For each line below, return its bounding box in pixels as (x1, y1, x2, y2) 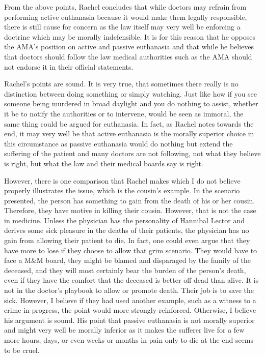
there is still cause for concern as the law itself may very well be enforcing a (4, 21, 241, 32)
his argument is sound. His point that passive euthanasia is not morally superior (4, 314, 255, 325)
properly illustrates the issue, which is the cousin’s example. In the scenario (4, 185, 240, 196)
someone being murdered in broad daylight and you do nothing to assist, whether (4, 98, 258, 109)
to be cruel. (4, 344, 40, 355)
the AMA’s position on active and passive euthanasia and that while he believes (4, 41, 254, 52)
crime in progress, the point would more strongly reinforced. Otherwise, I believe (4, 305, 256, 315)
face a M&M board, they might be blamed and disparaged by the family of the (4, 255, 251, 265)
